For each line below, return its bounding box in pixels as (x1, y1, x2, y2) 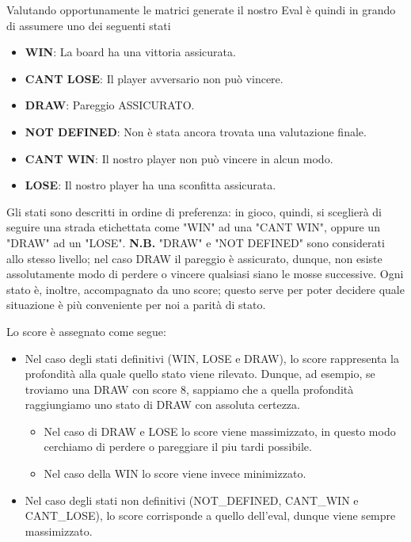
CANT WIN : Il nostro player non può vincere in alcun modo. (25, 150, 333, 166)
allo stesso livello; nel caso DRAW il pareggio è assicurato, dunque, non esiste (6, 250, 382, 266)
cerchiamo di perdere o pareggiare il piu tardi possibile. (44, 438, 312, 455)
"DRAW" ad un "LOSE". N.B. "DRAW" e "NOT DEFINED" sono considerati (6, 234, 385, 250)
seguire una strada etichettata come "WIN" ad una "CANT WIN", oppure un (6, 219, 380, 235)
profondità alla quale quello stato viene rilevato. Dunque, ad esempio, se (25, 365, 375, 382)
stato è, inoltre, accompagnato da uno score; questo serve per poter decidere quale (6, 281, 405, 297)
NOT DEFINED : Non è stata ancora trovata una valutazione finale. (25, 123, 367, 139)
